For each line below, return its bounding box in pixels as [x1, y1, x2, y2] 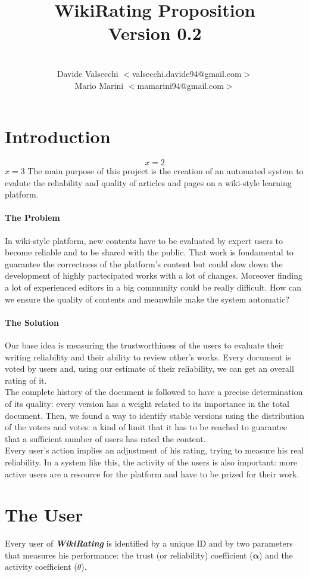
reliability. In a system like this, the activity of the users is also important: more [5, 455, 298, 468]
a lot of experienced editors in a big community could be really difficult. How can [5, 280, 301, 293]
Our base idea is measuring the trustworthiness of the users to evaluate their [5, 338, 285, 351]
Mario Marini [74, 79, 124, 91]
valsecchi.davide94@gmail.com [132, 67, 242, 79]
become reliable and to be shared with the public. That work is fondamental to [5, 246, 294, 258]
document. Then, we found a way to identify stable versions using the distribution [5, 409, 304, 421]
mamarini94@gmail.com [137, 79, 224, 91]
